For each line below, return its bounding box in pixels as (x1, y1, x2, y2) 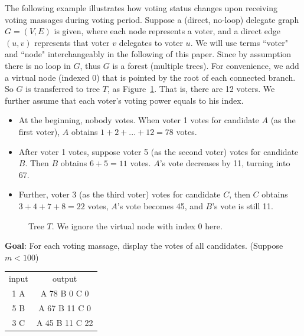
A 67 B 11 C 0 (38, 301, 91, 314)
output (53, 272, 77, 285)
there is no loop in (5, 59, 71, 71)
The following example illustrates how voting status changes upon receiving (5, 2, 278, 14)
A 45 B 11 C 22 (36, 316, 93, 328)
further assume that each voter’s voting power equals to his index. (5, 94, 244, 106)
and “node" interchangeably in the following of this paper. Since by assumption (5, 48, 292, 60)
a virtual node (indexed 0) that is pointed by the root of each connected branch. (5, 71, 296, 83)
